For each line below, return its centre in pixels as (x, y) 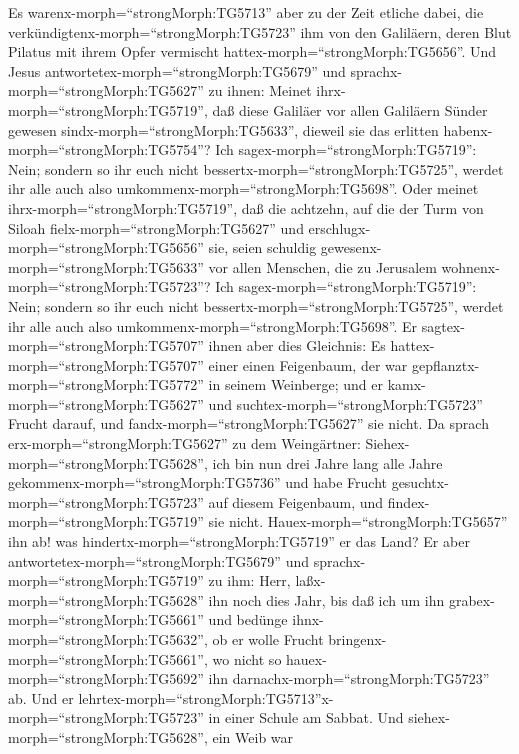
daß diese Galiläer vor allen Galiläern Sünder (350, 109)
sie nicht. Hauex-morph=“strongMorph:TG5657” (358, 521)
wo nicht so (247, 658)
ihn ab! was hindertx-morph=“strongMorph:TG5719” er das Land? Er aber (239, 541)
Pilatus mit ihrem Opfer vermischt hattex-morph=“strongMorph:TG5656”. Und (252, 51)
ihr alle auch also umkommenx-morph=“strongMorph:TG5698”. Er (213, 325)
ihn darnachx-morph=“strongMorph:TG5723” (349, 678)
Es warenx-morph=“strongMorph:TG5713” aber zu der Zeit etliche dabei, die (246, 12)
